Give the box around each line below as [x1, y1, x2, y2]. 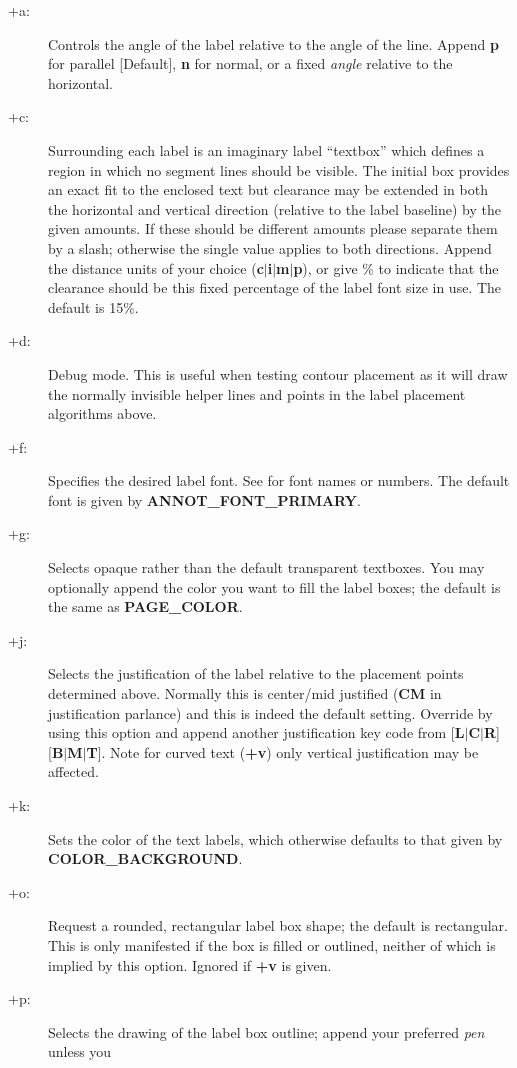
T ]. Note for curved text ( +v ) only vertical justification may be [86, 741, 479, 762]
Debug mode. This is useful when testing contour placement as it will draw [48, 363, 508, 384]
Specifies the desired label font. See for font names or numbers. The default [48, 470, 510, 491]
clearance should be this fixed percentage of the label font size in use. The [48, 277, 502, 298]
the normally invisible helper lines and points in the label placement [48, 383, 466, 404]
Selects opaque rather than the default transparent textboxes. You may [48, 557, 485, 578]
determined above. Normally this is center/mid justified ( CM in [48, 683, 442, 704]
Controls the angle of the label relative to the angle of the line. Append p [48, 33, 499, 54]
